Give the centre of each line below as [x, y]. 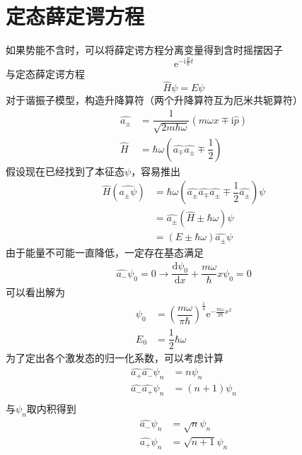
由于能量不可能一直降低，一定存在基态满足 [105, 252]
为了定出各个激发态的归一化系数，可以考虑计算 [115, 358]
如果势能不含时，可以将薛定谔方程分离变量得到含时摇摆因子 [144, 50]
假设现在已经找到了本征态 [65, 171]
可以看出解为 [35, 292]
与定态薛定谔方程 [45, 73]
